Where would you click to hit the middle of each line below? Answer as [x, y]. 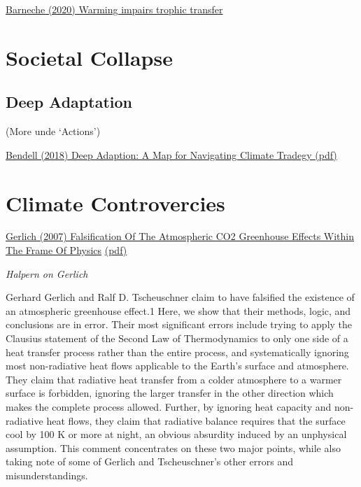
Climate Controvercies [115, 203]
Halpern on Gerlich [47, 273]
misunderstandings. [47, 475]
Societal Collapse [89, 57]
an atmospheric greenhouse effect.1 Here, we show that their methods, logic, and [178, 310]
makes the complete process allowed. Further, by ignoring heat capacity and [169, 407]
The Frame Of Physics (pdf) [66, 250]
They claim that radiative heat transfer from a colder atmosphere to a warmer [174, 379]
